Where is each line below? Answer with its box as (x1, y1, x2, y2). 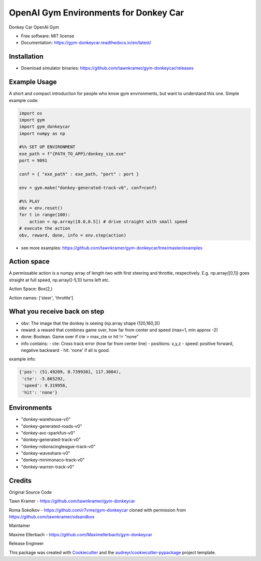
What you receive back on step (9, 308, 104, 316)
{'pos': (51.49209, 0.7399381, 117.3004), (19, 369, 121, 375)
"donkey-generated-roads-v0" (21, 423, 82, 429)
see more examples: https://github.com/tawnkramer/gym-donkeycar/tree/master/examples (21, 245, 203, 250)
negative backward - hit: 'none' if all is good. (21, 347, 110, 353)
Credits (9, 476, 32, 484)
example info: (9, 356, 36, 362)
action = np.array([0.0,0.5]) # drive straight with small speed (29, 218, 188, 224)
